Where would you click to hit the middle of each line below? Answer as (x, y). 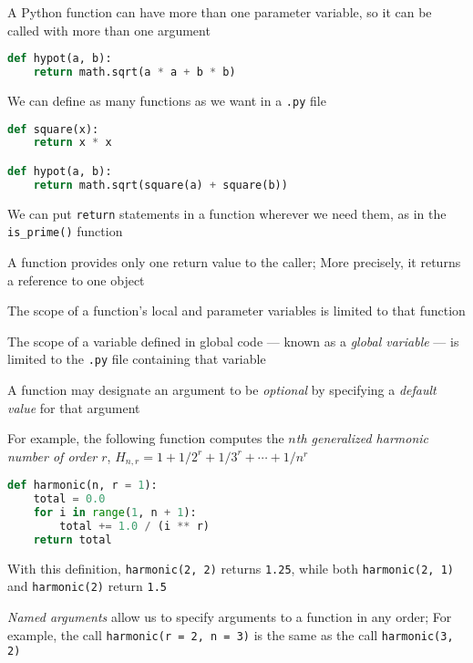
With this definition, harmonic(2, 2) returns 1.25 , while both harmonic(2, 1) (231, 568)
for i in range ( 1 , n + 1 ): (115, 513)
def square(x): (53, 129)
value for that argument (74, 407)
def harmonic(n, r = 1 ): (82, 486)
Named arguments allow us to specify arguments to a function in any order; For (230, 617)
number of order (52, 456)
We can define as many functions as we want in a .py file (167, 100)
